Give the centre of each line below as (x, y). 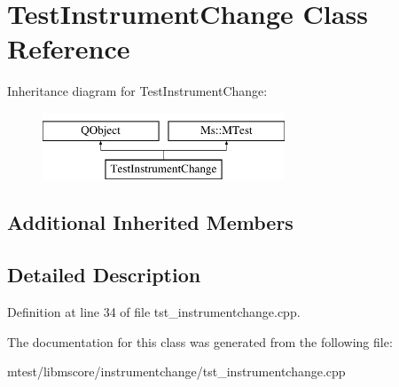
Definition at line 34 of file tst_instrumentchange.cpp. (154, 312)
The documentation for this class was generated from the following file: (200, 341)
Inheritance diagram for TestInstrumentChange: (137, 91)
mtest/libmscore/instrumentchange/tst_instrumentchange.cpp (176, 371)
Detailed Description (104, 275)
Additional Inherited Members (150, 222)
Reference (69, 48)
